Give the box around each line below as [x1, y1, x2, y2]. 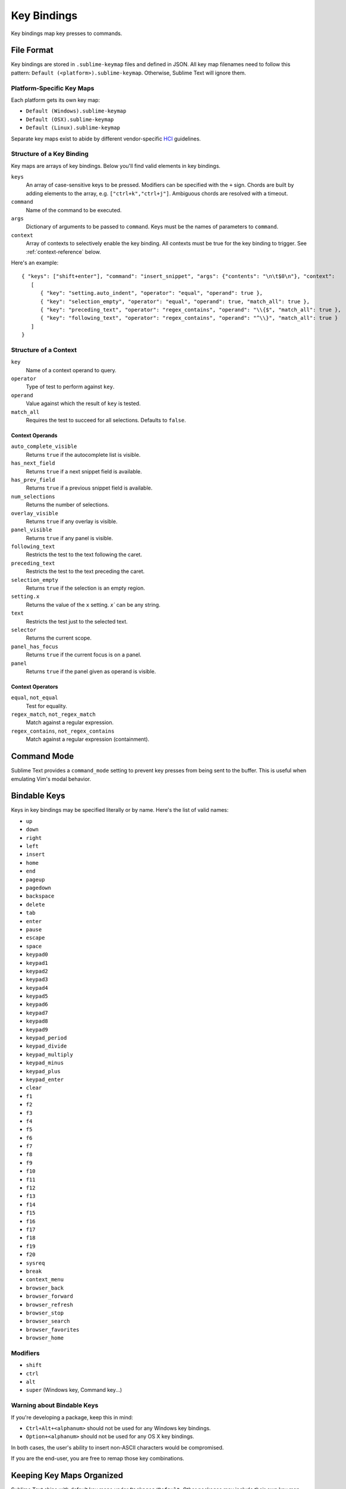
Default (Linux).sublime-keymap [26, 124, 120, 131]
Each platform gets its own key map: [11, 96, 100, 104]
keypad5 [26, 993, 49, 1000]
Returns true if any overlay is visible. [26, 518, 118, 525]
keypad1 [26, 960, 49, 966]
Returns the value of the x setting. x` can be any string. [26, 601, 161, 608]
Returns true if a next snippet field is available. [26, 468, 142, 475]
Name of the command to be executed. [26, 206, 122, 214]
